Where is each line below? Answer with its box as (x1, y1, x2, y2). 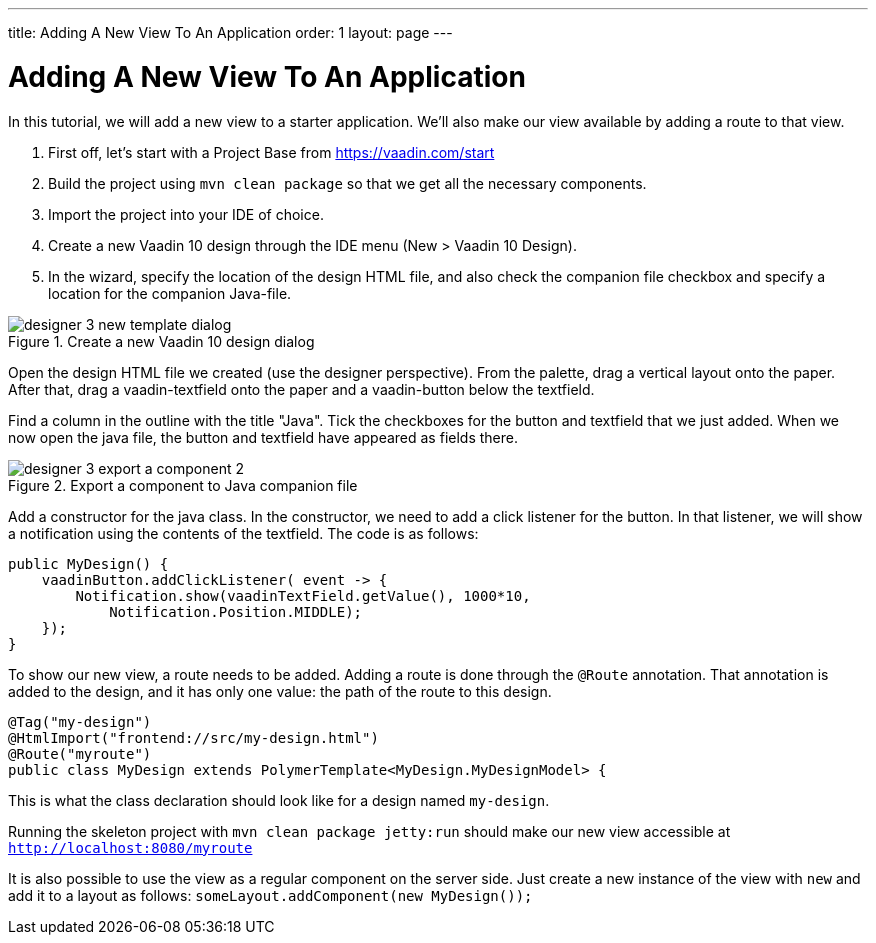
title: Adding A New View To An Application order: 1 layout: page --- (8, 24, 453, 41)
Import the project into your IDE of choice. (48, 205, 324, 223)
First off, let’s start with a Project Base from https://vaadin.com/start (48, 143, 495, 161)
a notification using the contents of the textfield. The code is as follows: (8, 524, 479, 542)
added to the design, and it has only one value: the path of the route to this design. (8, 682, 552, 700)
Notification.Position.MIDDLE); (109, 603, 363, 620)
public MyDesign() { (8, 555, 169, 572)
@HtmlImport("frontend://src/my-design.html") (8, 729, 379, 746)
